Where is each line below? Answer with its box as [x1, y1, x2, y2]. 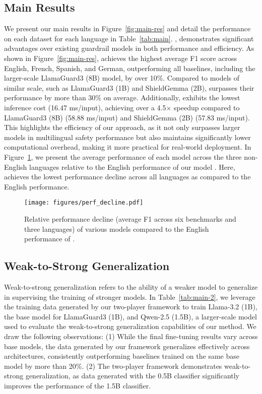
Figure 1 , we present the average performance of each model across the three [4, 151, 242, 162]
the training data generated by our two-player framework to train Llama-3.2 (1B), [4, 301, 257, 312]
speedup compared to [174, 102, 240, 112]
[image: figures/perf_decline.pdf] [24, 199, 144, 207]
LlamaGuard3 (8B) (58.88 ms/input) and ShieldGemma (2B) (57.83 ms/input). [4, 112, 250, 122]
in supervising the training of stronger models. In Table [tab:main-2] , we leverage [4, 291, 255, 302]
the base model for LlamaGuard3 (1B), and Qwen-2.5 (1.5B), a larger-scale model [4, 311, 257, 321]
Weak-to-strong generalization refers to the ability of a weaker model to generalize [4, 281, 258, 292]
